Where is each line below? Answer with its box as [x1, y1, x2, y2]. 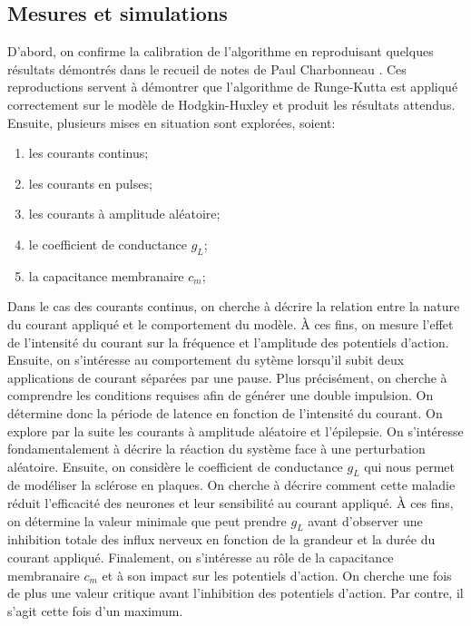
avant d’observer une [308, 511, 423, 530]
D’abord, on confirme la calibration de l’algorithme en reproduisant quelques [7, 42, 434, 61]
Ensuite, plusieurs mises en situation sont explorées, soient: [7, 112, 336, 132]
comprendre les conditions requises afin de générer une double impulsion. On [7, 386, 434, 405]
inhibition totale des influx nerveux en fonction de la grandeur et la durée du [7, 530, 436, 549]
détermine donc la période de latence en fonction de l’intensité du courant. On [7, 403, 443, 422]
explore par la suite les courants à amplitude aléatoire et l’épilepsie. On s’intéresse [7, 421, 464, 440]
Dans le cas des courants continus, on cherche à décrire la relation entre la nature [7, 297, 460, 316]
